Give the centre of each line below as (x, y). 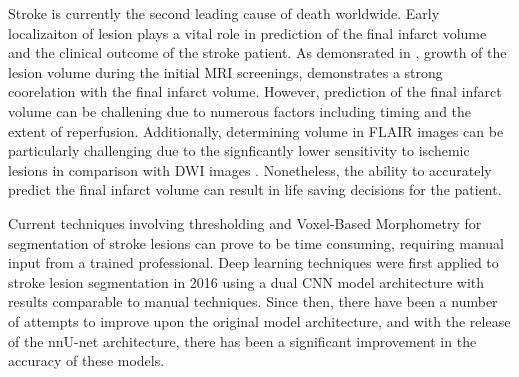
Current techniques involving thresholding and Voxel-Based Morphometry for (245, 222)
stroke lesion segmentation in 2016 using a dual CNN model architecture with (246, 281)
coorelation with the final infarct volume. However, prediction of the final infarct (255, 91)
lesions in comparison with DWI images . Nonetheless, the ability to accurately (250, 169)
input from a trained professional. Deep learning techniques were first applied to (253, 262)
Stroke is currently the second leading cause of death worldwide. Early (224, 13)
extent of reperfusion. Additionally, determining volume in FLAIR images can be (256, 130)
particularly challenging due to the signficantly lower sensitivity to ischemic (239, 150)
